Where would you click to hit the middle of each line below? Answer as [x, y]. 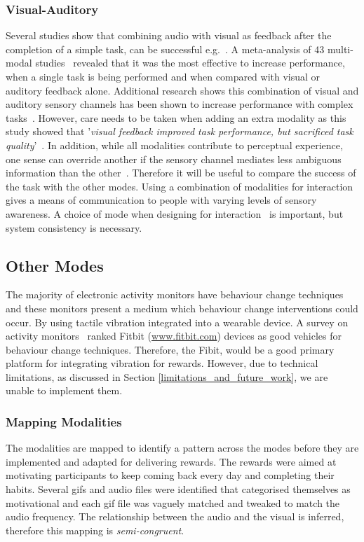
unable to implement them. [64, 390]
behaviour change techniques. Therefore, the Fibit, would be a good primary [170, 349]
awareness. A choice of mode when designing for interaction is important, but [175, 213]
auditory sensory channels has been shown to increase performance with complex [180, 104]
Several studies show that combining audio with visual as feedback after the [169, 35]
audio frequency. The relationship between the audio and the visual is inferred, [175, 516]
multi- [340, 49]
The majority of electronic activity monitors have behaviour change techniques [175, 294]
